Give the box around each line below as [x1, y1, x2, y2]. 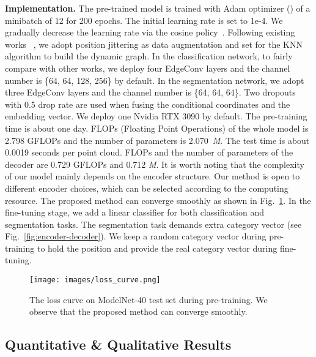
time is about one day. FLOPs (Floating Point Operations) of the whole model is [5, 121, 309, 134]
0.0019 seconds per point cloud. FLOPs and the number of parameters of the [5, 146, 293, 159]
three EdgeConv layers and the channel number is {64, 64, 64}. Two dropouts [5, 86, 296, 99]
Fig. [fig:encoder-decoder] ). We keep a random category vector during [5, 230, 266, 242]
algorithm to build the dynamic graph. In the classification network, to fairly [5, 50, 293, 62]
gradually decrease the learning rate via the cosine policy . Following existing [5, 26, 295, 39]
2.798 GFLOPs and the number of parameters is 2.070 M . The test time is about [5, 133, 310, 146]
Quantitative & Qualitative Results [5, 335, 232, 354]
